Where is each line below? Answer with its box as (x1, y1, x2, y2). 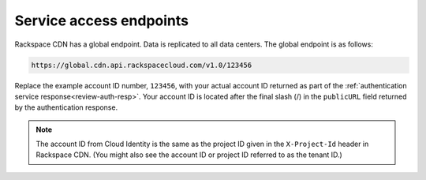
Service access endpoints (14, 12, 189, 29)
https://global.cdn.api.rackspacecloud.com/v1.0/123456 (31, 60, 252, 69)
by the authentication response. (14, 103, 118, 112)
